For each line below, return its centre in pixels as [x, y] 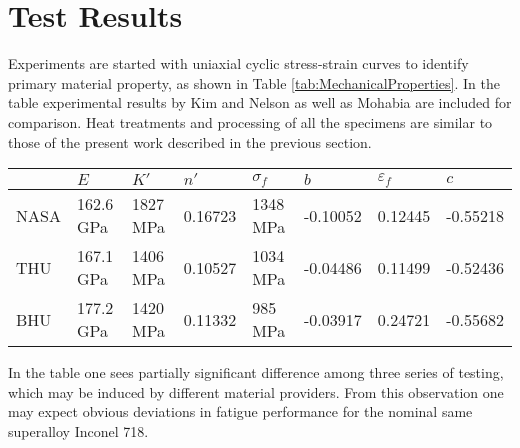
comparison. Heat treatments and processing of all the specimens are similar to [250, 121]
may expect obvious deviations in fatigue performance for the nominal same [240, 411]
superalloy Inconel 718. [78, 430]
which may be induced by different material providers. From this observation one [256, 391]
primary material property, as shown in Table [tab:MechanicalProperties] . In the [254, 82]
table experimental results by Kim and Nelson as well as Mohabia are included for [260, 102]
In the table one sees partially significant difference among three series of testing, [256, 372]
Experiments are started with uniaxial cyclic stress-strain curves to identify [238, 63]
